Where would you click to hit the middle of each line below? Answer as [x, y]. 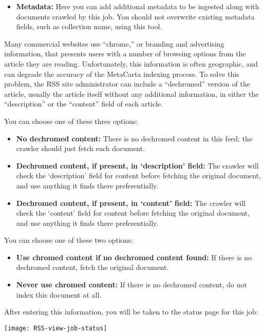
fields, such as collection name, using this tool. [89, 26]
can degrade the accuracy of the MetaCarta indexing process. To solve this [122, 73]
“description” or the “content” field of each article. [83, 104]
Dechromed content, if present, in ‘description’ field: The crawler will [137, 165]
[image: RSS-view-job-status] [56, 328]
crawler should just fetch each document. [81, 148]
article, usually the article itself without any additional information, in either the [131, 93]
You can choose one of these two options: [69, 240]
